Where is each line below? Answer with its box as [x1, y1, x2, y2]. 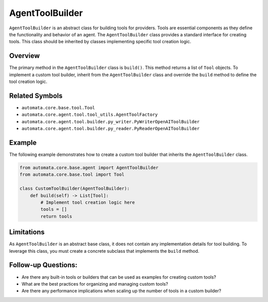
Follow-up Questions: [9, 261, 78, 269]
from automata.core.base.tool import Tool [19, 172, 125, 177]
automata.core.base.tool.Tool [21, 105, 95, 110]
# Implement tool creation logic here [40, 199, 135, 205]
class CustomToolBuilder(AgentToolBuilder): [19, 186, 130, 191]
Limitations [9, 228, 45, 236]
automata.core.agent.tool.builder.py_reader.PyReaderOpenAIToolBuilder [21, 126, 200, 132]
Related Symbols [9, 91, 63, 100]
